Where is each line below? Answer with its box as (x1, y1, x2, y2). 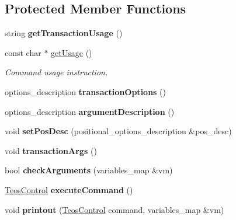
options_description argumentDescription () (5, 105, 175, 117)
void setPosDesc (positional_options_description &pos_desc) (5, 125, 232, 137)
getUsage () (51, 46, 92, 58)
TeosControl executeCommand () (5, 183, 133, 195)
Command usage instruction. (5, 66, 108, 78)
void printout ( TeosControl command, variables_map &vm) (5, 203, 224, 215)
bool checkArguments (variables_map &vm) (5, 164, 173, 176)
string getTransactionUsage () (5, 27, 123, 39)
